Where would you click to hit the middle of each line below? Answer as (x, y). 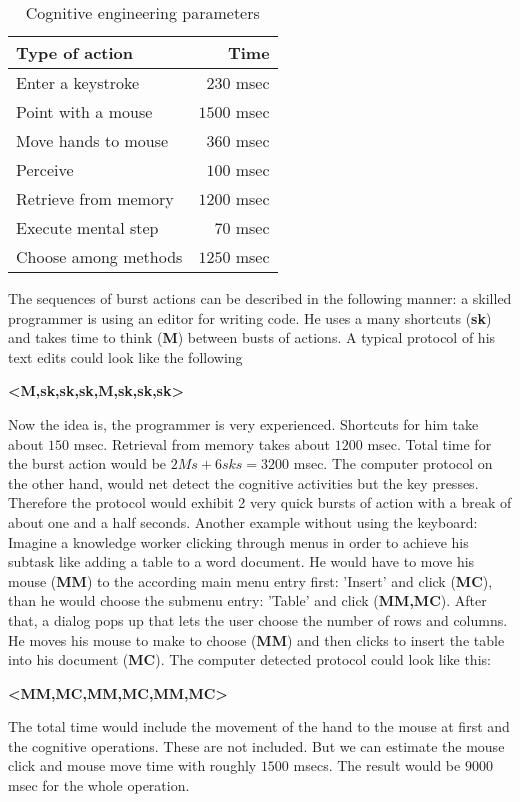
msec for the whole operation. (99, 785)
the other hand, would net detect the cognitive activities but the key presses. (243, 482)
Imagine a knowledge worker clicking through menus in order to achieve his (238, 541)
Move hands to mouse (92, 140)
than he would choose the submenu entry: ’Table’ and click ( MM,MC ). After (247, 600)
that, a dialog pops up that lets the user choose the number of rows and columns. (258, 619)
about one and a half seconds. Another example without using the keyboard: (243, 521)
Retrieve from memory (95, 198)
